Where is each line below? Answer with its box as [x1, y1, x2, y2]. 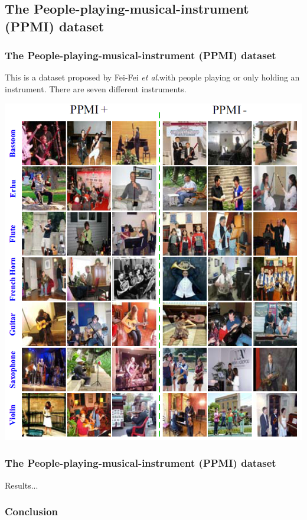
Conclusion [5, 504, 58, 519]
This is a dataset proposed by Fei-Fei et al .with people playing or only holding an [5, 71, 300, 83]
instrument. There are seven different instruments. [5, 82, 187, 95]
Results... [5, 479, 38, 491]
